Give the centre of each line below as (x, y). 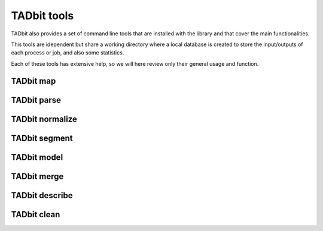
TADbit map (33, 81)
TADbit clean (36, 215)
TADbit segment (42, 138)
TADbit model (37, 157)
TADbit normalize (44, 119)
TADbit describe (42, 195)
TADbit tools (42, 16)
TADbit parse (36, 100)
